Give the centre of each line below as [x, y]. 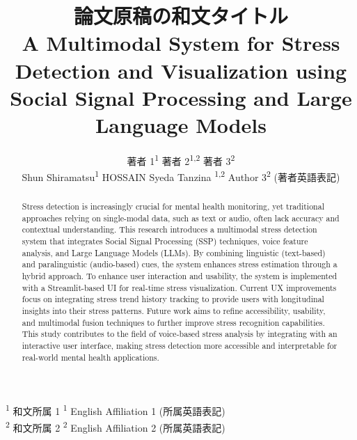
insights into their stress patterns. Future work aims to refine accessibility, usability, [174, 311]
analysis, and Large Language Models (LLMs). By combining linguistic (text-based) [174, 252]
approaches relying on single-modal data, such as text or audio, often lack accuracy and [181, 218]
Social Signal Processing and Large [181, 97]
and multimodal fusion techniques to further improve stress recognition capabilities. [173, 322]
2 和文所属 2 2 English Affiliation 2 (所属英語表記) [116, 426]
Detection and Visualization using [181, 70]
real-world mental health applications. [90, 357]
